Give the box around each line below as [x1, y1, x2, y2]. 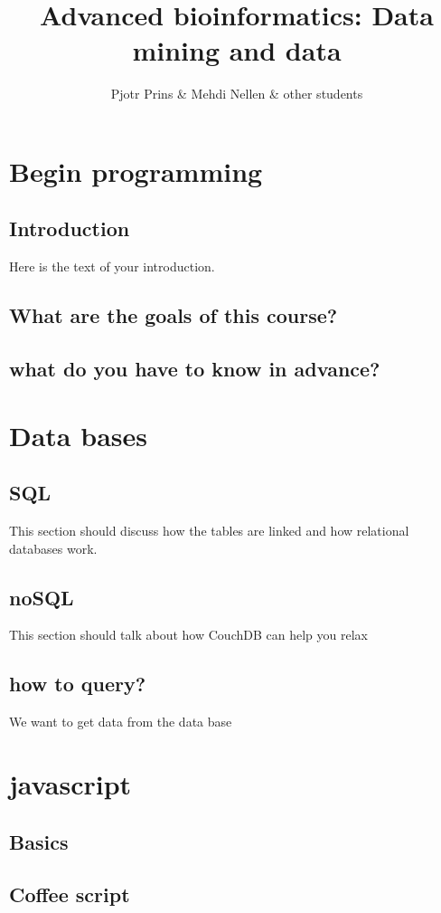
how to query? [9, 670, 146, 698]
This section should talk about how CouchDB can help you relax [9, 625, 368, 644]
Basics [9, 827, 69, 855]
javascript [9, 766, 132, 802]
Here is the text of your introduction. [9, 257, 215, 276]
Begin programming [9, 152, 263, 189]
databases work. [9, 538, 98, 557]
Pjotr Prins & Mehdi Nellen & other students [110, 84, 363, 103]
